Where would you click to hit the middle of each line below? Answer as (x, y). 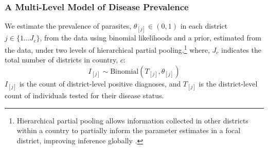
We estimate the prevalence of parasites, (68, 26)
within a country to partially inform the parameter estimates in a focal (129, 130)
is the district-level (228, 83)
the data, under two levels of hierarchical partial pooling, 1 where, (107, 49)
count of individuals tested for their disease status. (84, 95)
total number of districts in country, (61, 60)
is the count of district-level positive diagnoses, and (100, 83)
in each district (204, 26)
